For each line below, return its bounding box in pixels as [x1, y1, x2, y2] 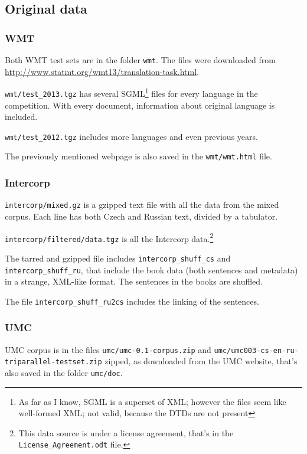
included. [5, 110, 38, 123]
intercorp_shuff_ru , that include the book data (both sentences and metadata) [5, 263, 298, 276]
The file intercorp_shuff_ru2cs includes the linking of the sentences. [5, 295, 259, 307]
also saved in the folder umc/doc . [5, 366, 123, 378]
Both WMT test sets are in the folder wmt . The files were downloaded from [5, 54, 276, 66]
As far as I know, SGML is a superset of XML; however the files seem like [18, 395, 286, 407]
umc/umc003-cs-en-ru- [214, 346, 299, 355]
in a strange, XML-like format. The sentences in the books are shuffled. [5, 275, 263, 288]
